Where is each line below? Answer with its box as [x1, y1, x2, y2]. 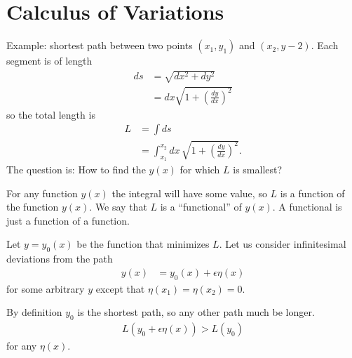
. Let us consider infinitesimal [219, 237, 346, 251]
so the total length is [6, 107, 95, 121]
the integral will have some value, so [111, 185, 267, 200]
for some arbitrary [6, 281, 85, 296]
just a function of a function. [6, 213, 130, 227]
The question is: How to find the [6, 162, 146, 177]
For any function [6, 185, 78, 200]
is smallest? [233, 162, 283, 177]
